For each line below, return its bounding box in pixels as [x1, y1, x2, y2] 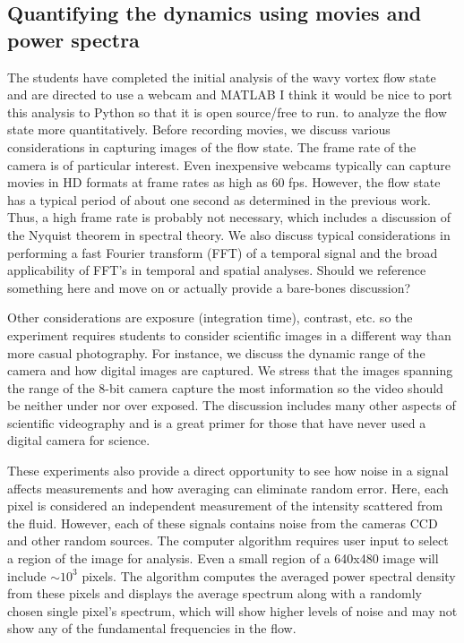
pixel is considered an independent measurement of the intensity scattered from [7, 496, 443, 515]
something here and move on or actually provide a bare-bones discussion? [7, 278, 411, 296]
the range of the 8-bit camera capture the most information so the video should [7, 378, 443, 397]
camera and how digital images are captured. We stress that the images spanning [7, 361, 453, 380]
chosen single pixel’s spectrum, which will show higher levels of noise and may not [7, 601, 458, 620]
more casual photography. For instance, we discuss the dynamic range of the [7, 343, 425, 362]
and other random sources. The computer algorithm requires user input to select [7, 531, 449, 550]
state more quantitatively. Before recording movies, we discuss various [7, 120, 391, 139]
